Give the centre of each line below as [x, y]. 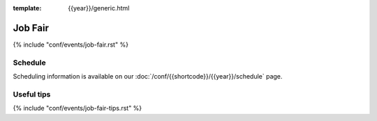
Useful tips [32, 94]
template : [27, 8]
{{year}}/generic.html [99, 8]
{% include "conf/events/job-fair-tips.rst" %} [77, 108]
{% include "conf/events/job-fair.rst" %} [71, 45]
